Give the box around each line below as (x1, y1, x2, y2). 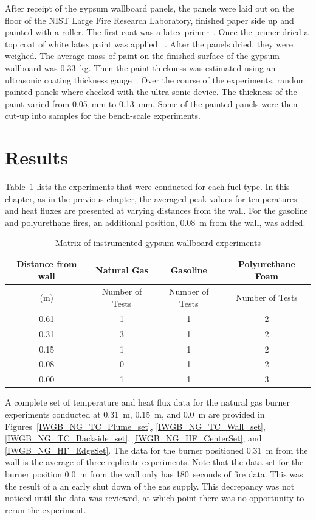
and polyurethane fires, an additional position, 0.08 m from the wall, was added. (5, 216, 306, 228)
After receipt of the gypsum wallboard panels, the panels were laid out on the (5, 2, 294, 14)
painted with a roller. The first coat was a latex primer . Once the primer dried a (5, 26, 309, 38)
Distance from (16, 258, 77, 270)
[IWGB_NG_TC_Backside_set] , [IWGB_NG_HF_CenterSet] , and (5, 432, 262, 444)
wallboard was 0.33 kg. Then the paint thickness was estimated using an (5, 61, 276, 74)
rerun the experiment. (5, 503, 86, 516)
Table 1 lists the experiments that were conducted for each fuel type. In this (5, 180, 290, 193)
